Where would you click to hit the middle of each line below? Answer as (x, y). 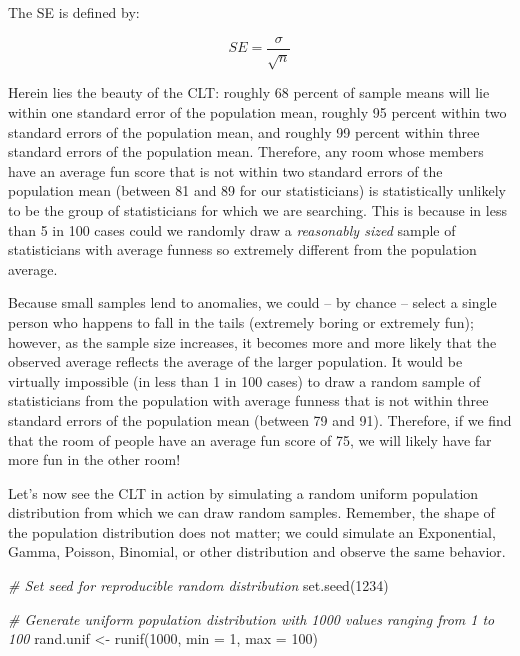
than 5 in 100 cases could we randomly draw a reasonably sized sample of (232, 229)
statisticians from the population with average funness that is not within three (248, 400)
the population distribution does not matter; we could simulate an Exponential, (252, 531)
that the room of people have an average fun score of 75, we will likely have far (250, 439)
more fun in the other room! (94, 459)
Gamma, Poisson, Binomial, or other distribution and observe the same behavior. (257, 551)
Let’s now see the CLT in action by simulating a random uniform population (243, 492)
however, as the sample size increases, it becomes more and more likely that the (252, 341)
